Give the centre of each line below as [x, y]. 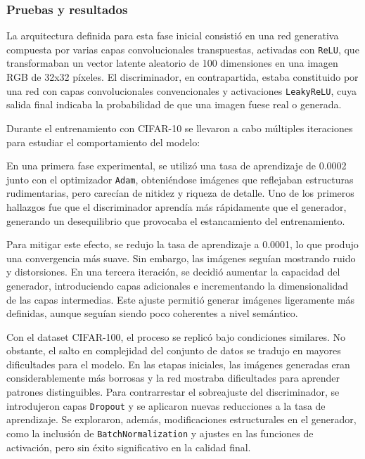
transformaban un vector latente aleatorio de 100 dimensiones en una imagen [172, 63]
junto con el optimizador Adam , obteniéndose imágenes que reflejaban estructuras [180, 179]
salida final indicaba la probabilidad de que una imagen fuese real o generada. [174, 104]
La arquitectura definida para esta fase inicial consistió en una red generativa [173, 35]
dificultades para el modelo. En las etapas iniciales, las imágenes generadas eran [178, 364]
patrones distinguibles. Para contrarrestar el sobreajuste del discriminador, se [173, 392]
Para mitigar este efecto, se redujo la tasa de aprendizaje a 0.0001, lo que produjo [182, 244]
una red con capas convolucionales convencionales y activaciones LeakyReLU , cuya [181, 90]
